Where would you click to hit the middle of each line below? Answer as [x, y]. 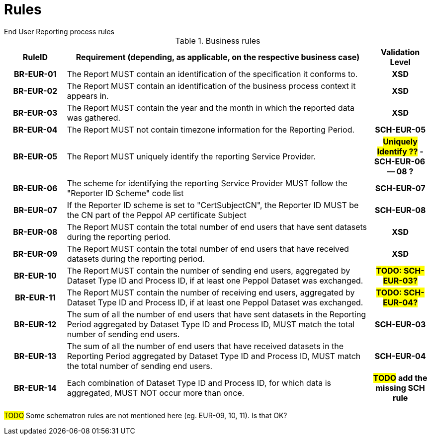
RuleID [35, 57]
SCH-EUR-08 [400, 210]
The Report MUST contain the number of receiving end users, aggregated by [211, 292]
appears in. [88, 96]
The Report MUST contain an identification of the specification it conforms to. [212, 74]
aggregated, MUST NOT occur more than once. [156, 393]
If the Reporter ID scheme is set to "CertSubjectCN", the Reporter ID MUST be [213, 205]
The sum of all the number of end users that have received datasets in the [205, 346]
